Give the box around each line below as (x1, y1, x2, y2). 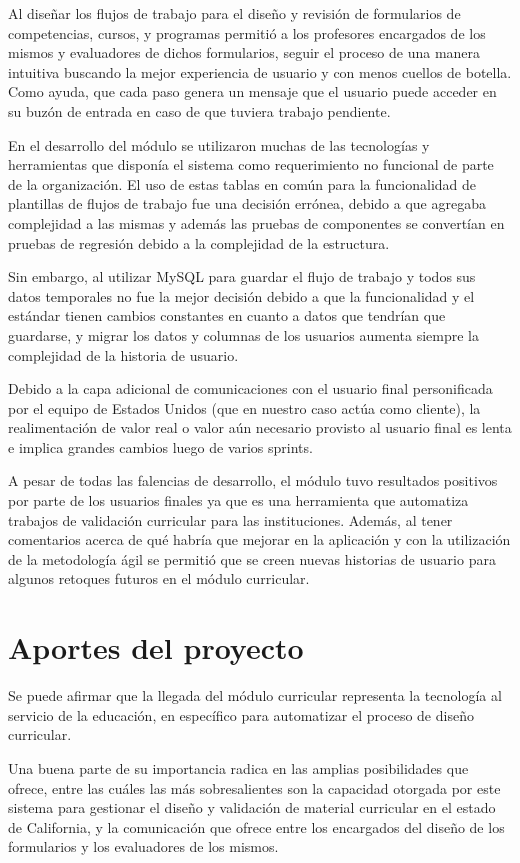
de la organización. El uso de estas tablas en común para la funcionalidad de (8, 173, 477, 194)
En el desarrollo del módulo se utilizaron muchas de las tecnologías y (8, 134, 430, 155)
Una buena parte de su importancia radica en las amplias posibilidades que (8, 757, 469, 778)
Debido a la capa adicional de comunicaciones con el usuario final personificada (8, 378, 493, 399)
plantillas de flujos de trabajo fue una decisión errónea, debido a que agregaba (8, 193, 486, 214)
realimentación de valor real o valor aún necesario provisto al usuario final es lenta (8, 417, 512, 438)
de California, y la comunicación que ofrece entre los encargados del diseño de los (8, 816, 505, 837)
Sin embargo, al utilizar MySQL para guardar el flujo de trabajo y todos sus (8, 266, 476, 287)
